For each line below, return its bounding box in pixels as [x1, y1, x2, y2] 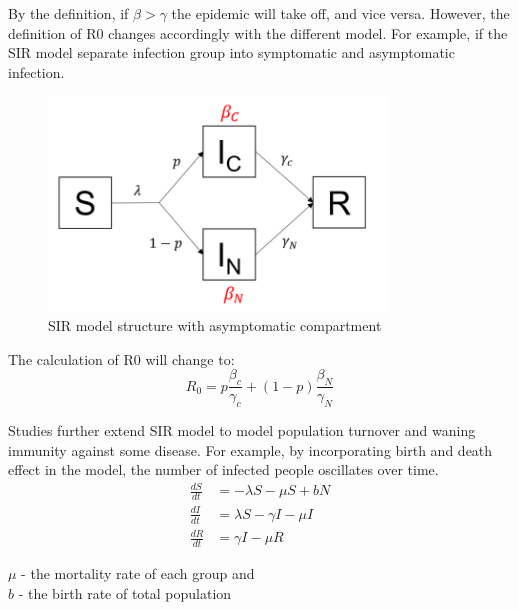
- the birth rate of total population [18, 582, 232, 603]
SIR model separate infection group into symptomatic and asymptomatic [8, 42, 455, 63]
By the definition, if [8, 3, 129, 23]
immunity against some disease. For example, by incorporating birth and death [8, 439, 493, 460]
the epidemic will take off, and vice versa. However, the [171, 3, 510, 23]
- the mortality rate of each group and [21, 563, 255, 583]
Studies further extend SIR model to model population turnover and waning [8, 420, 476, 441]
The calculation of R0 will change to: [8, 348, 235, 369]
